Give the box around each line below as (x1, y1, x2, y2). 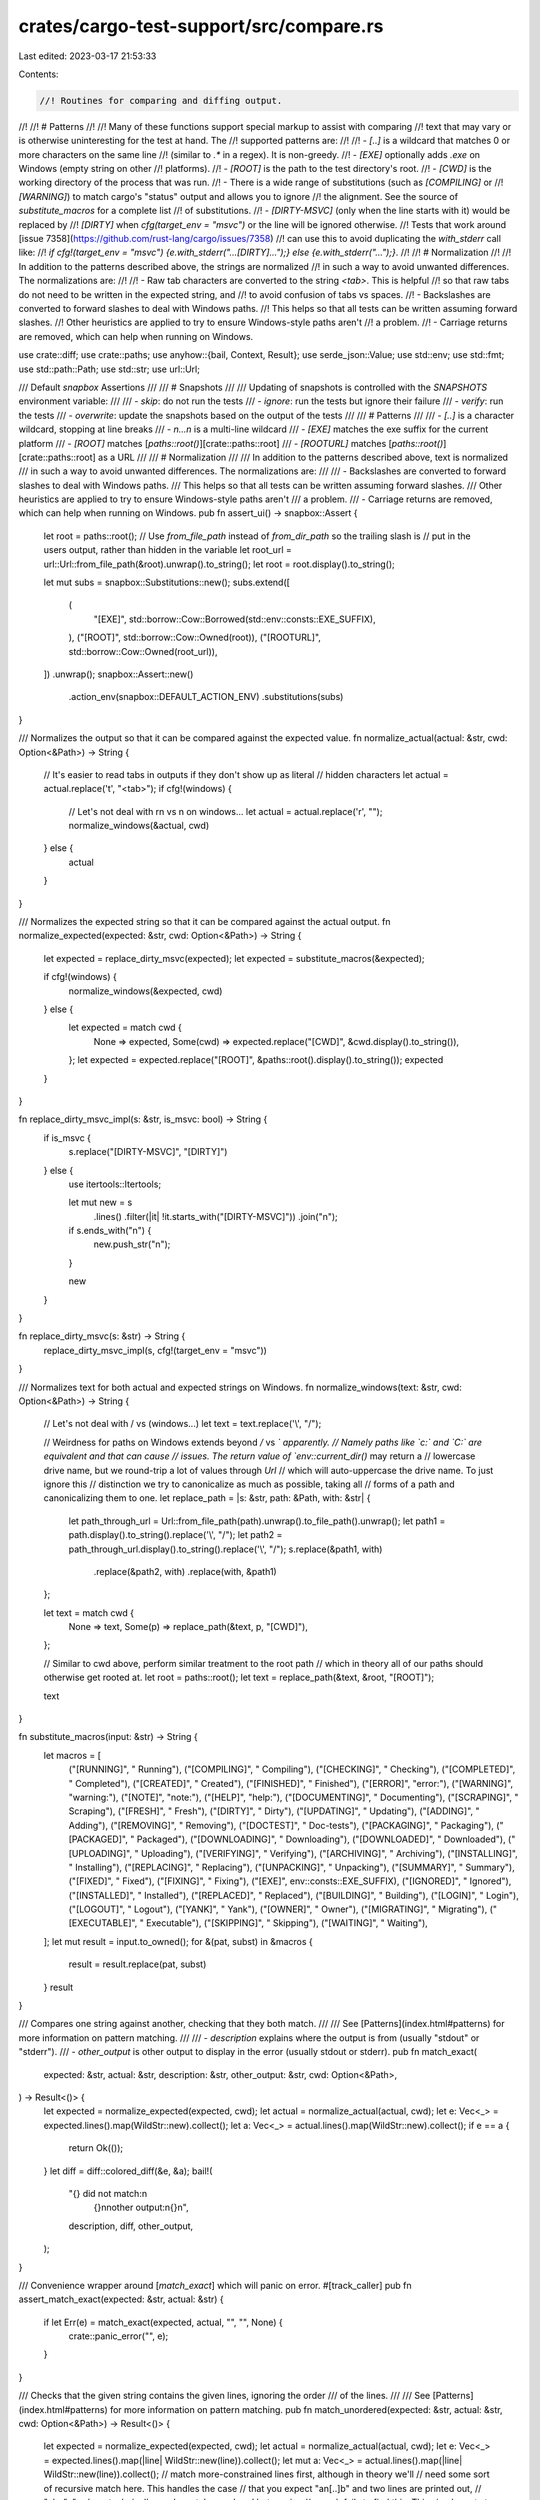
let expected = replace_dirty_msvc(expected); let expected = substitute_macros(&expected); (43, 952, 425, 964)
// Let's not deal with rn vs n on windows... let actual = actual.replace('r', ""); (68, 805, 383, 817)
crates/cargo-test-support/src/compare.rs (18, 15, 384, 37)
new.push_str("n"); (93, 1238, 171, 1250)
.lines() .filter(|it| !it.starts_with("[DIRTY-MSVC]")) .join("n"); (93, 1210, 339, 1222)
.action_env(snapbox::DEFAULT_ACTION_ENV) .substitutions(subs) (68, 691, 344, 703)
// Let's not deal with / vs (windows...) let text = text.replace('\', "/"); (43, 1418, 322, 1430)
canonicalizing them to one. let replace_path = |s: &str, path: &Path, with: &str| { (43, 1492, 371, 1504)
